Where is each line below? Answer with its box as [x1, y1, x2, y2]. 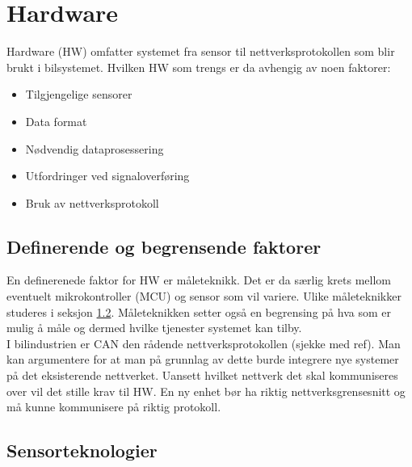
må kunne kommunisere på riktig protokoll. [6, 398, 221, 415]
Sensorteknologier [6, 438, 158, 463]
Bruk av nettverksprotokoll [25, 194, 159, 211]
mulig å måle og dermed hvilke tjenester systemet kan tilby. [6, 319, 302, 336]
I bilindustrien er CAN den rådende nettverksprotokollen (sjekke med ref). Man [6, 334, 401, 351]
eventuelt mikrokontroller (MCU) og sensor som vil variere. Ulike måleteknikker [6, 288, 401, 305]
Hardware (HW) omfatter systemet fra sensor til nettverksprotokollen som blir [6, 43, 395, 60]
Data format [25, 112, 87, 129]
